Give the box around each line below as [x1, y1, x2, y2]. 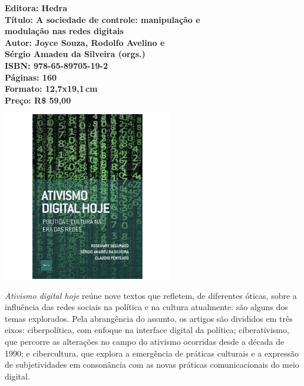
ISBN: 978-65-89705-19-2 [5, 59, 108, 71]
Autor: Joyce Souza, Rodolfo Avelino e [5, 36, 165, 48]
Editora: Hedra [5, 2, 67, 14]
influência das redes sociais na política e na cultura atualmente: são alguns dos [5, 301, 288, 313]
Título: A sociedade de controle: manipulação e [5, 13, 200, 25]
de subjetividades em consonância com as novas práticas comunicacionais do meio [5, 358, 299, 371]
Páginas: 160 [5, 71, 57, 83]
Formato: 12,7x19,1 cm [5, 82, 98, 95]
